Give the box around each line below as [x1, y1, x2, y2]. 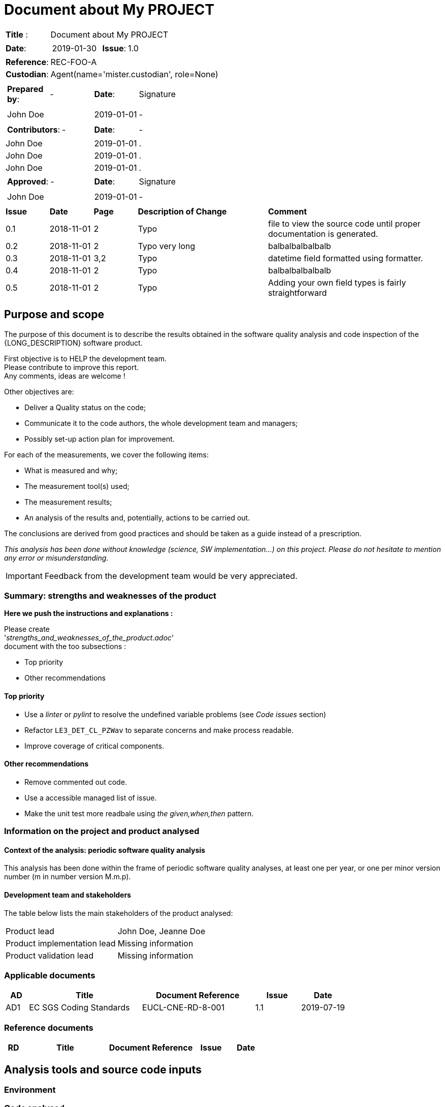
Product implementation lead [6, 938, 116, 948]
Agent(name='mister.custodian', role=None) [50, 69, 218, 79]
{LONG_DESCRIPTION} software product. [4, 338, 143, 347]
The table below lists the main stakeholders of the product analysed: [4, 908, 233, 917]
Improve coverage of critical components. [24, 741, 164, 750]
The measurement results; [24, 497, 112, 506]
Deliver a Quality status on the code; [24, 403, 146, 412]
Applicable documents [4, 970, 96, 980]
